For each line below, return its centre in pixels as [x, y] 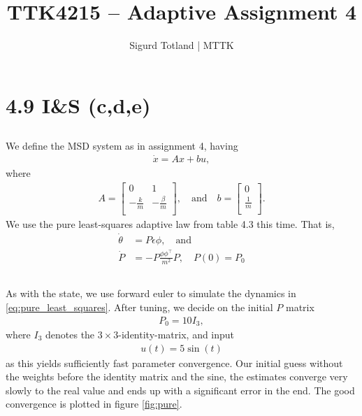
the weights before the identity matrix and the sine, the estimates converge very [177, 376]
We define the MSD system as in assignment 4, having [122, 146]
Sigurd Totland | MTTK [182, 45]
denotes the [70, 334]
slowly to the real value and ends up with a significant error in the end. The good [180, 390]
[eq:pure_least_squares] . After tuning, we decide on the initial [139, 307]
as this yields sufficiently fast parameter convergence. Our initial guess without [174, 363]
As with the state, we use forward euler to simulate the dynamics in [151, 293]
